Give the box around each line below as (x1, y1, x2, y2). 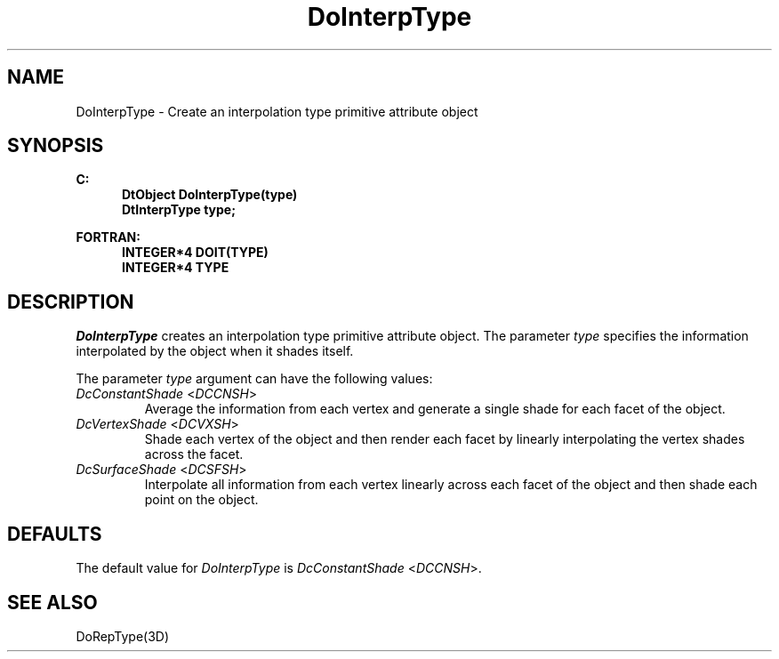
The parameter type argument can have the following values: (76, 371, 433, 387)
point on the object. (144, 492, 259, 508)
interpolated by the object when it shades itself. (76, 343, 354, 359)
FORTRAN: (76, 229, 141, 245)
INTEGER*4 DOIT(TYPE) (122, 245, 269, 261)
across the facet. (144, 446, 244, 462)
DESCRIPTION (7, 290, 134, 313)
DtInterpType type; (122, 202, 236, 218)
